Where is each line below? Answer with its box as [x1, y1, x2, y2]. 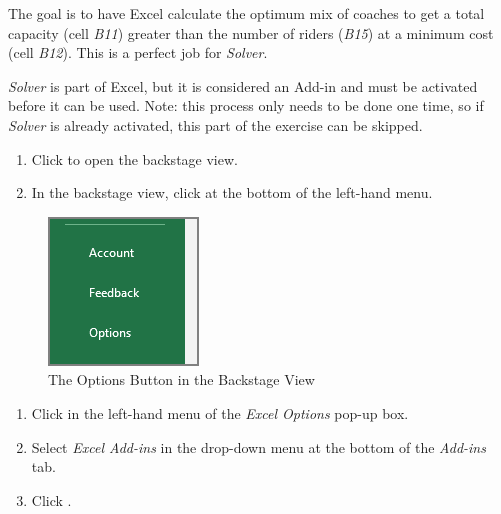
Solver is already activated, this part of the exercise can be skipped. [8, 114, 423, 135]
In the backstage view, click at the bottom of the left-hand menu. [31, 182, 433, 203]
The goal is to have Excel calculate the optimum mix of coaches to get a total [8, 3, 485, 23]
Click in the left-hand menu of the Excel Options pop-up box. [31, 402, 409, 423]
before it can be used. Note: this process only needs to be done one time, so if [8, 95, 484, 116]
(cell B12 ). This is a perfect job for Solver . [8, 42, 268, 63]
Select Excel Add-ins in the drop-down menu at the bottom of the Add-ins [31, 436, 486, 457]
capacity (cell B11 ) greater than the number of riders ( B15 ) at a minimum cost [8, 22, 494, 43]
